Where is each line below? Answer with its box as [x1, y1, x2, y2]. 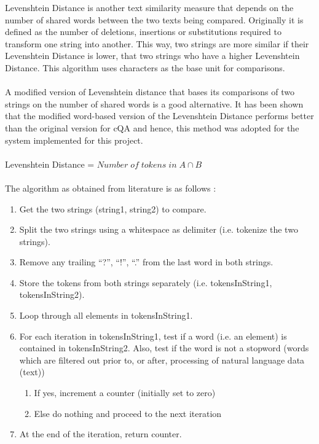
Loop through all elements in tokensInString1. [19, 309, 193, 322]
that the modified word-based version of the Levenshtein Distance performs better [5, 109, 314, 122]
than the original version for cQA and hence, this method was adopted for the [5, 121, 299, 134]
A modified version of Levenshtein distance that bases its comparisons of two [5, 85, 295, 98]
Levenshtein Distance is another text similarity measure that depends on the [5, 1, 294, 14]
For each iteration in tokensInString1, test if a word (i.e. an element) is [19, 329, 287, 342]
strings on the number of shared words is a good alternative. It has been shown [5, 97, 304, 110]
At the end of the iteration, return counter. [19, 427, 182, 440]
